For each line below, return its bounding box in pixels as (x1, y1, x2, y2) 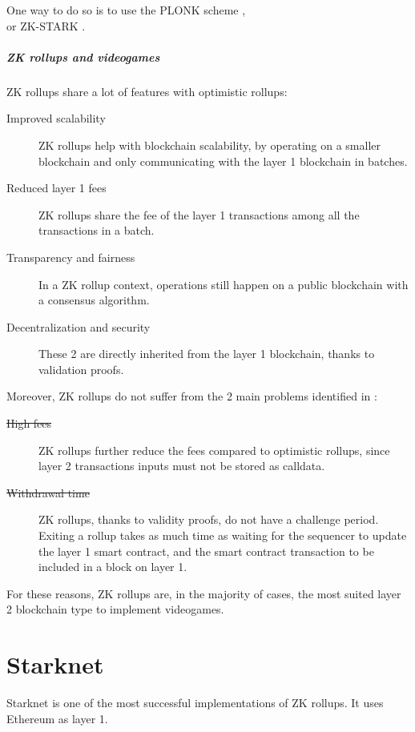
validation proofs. (38, 360, 124, 377)
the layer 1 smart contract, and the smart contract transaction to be (38, 542, 374, 559)
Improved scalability (6, 110, 106, 127)
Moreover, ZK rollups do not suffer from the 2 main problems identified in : (6, 388, 377, 404)
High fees (6, 415, 52, 432)
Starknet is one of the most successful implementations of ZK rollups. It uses (6, 694, 384, 711)
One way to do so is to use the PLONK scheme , (6, 2, 246, 18)
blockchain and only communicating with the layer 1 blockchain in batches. (38, 152, 408, 169)
